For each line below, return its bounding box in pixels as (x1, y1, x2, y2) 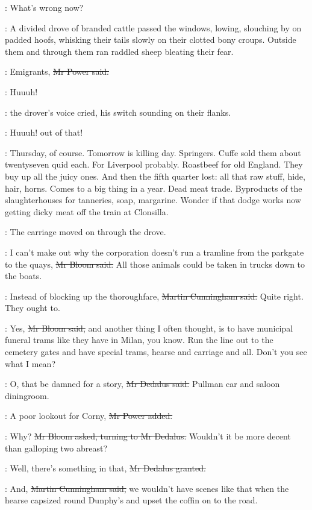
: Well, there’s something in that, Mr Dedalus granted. (5, 462, 206, 474)
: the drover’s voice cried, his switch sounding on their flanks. (5, 105, 231, 118)
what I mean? (5, 357, 55, 370)
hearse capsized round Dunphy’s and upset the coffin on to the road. (5, 494, 258, 506)
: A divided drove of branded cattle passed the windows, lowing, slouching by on (5, 21, 302, 34)
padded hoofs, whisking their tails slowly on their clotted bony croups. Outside (5, 33, 296, 46)
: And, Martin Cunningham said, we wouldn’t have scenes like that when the (5, 482, 289, 494)
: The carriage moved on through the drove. (5, 225, 166, 238)
